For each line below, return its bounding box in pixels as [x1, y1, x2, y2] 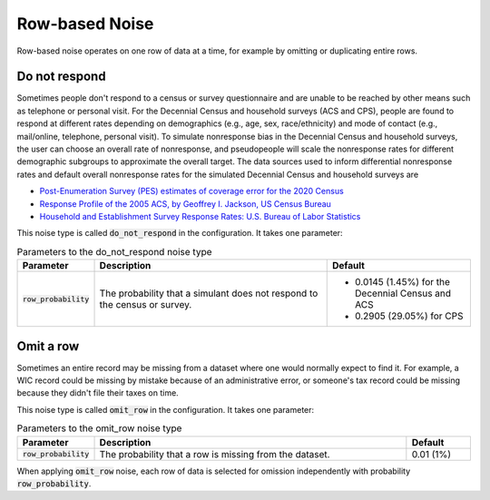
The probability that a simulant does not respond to [99, 287, 318, 299]
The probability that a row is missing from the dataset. [99, 447, 330, 460]
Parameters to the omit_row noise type [16, 422, 182, 435]
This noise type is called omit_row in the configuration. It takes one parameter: [16, 404, 315, 415]
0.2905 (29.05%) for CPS [355, 309, 464, 322]
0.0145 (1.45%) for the [355, 276, 451, 289]
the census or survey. [99, 299, 192, 311]
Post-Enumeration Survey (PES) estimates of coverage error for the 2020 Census [39, 186, 344, 197]
